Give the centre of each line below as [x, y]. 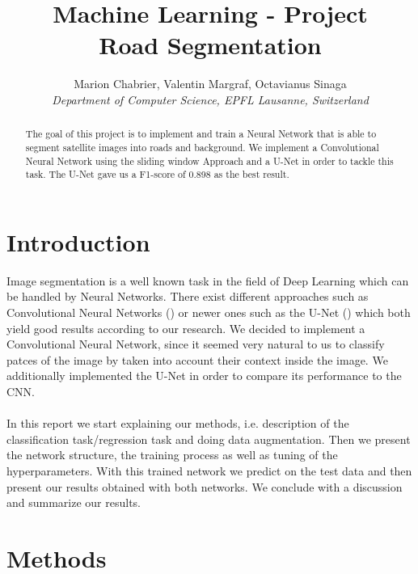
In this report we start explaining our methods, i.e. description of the [178, 423]
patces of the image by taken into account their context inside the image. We [197, 359]
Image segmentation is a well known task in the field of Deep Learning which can [208, 280]
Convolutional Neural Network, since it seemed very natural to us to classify [196, 344]
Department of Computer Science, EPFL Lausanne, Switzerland [210, 99]
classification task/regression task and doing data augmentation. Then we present [209, 439]
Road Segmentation [210, 45]
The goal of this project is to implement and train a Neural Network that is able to [201, 134]
